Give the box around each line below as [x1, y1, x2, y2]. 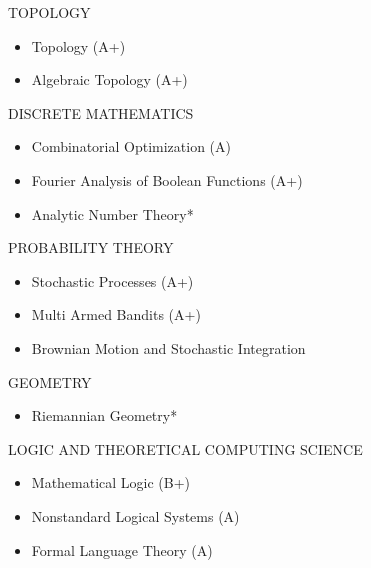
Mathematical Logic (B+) [31, 472, 191, 493]
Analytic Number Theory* [31, 203, 194, 224]
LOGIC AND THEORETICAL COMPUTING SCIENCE [8, 438, 363, 459]
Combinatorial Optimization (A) [31, 136, 231, 157]
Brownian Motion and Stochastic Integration [31, 337, 306, 358]
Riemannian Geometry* [31, 405, 178, 426]
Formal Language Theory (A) [31, 539, 213, 560]
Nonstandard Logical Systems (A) [31, 505, 240, 526]
